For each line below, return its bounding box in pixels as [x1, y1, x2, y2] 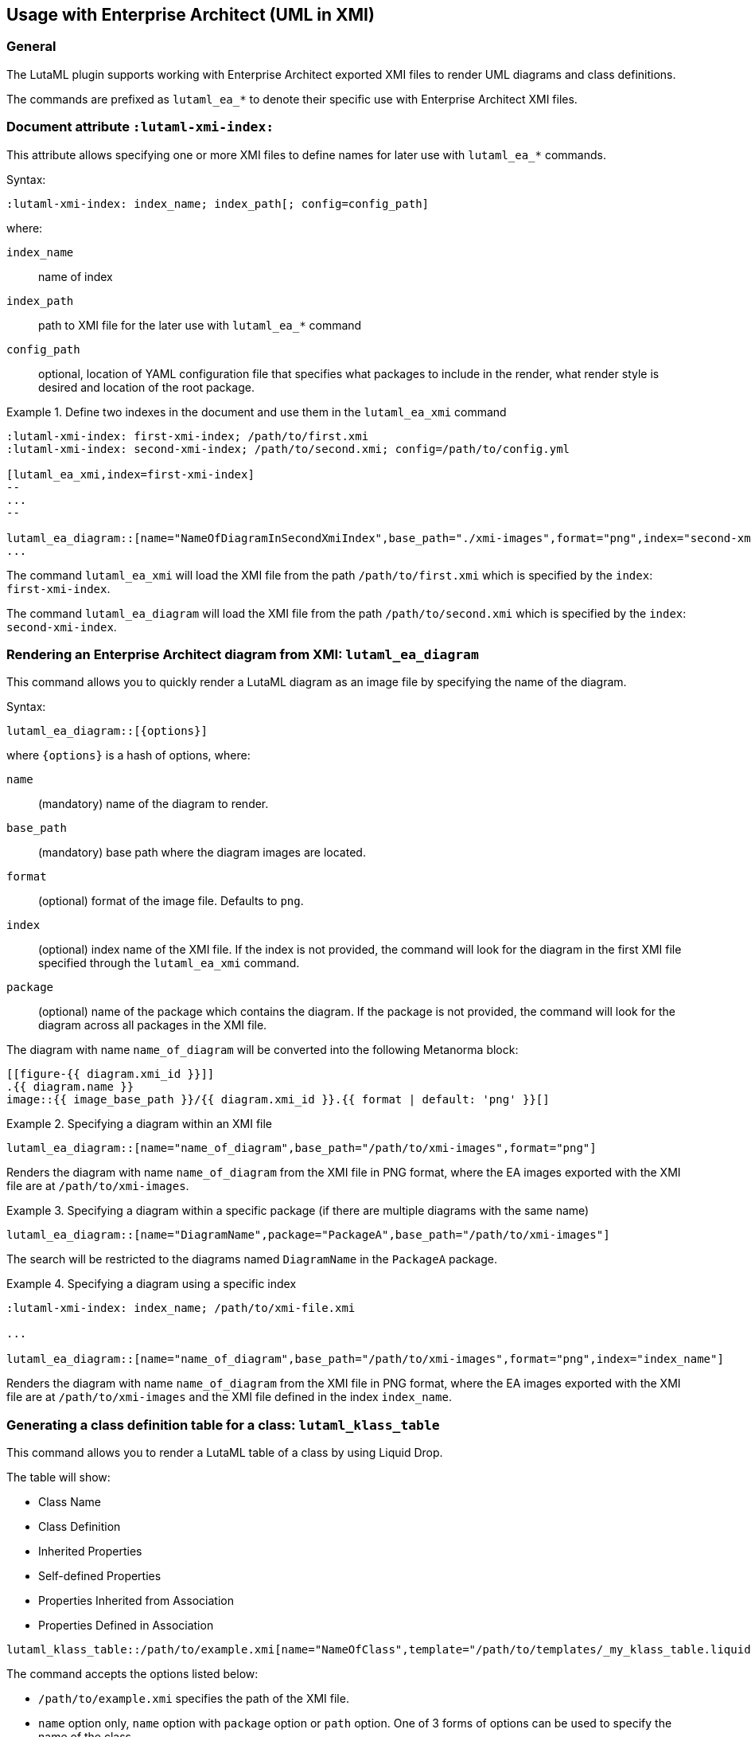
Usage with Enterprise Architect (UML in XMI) [6, 5, 375, 25]
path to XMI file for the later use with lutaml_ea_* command [38, 318, 362, 332]
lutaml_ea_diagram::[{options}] [6, 724, 208, 738]
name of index [38, 269, 113, 283]
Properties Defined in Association [38, 1618, 214, 1633]
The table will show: [6, 1470, 111, 1485]
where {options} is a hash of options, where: [6, 748, 251, 763]
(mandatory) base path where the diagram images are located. [38, 845, 366, 860]
